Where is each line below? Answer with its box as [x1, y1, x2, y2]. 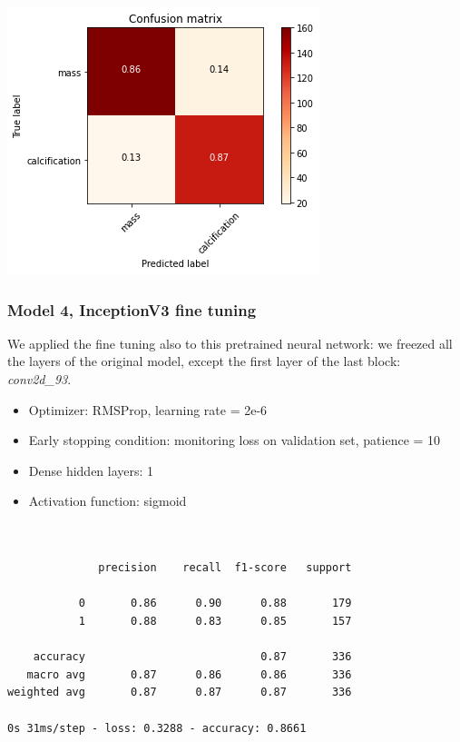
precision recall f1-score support [98, 561, 352, 575]
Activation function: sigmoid [28, 491, 187, 510]
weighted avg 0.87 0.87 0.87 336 [7, 686, 352, 699]
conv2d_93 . [7, 370, 72, 388]
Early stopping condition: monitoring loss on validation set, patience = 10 [28, 430, 441, 450]
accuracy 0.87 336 [33, 650, 352, 664]
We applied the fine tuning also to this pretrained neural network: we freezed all [7, 333, 453, 352]
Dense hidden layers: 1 [28, 460, 154, 480]
